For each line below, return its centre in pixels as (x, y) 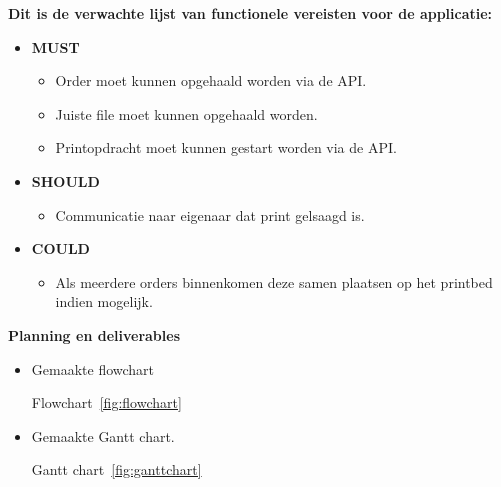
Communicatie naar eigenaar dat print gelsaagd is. (210, 214)
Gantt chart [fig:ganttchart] (116, 469)
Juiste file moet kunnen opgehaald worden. (186, 113)
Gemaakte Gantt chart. (103, 435)
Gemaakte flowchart (93, 368)
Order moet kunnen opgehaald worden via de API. (211, 80)
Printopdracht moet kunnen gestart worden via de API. (226, 147)
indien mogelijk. (104, 301)
